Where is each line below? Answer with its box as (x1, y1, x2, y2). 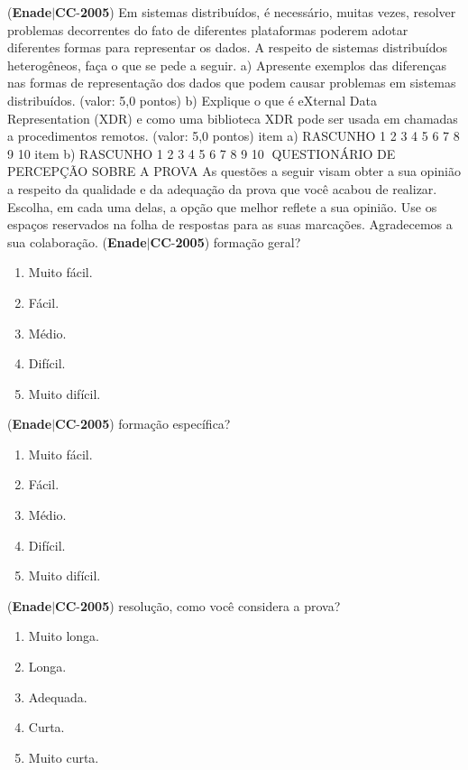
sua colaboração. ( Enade (7, 232, 147, 251)
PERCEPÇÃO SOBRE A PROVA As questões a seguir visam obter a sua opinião (7, 162, 461, 181)
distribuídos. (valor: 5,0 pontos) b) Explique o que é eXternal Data (7, 90, 377, 109)
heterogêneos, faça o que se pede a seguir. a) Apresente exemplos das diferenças (7, 55, 447, 74)
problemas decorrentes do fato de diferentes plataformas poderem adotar (7, 20, 408, 39)
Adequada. (28, 687, 87, 706)
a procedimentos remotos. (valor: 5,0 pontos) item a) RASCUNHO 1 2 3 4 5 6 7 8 (7, 126, 460, 145)
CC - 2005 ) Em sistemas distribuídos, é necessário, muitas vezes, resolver (55, 3, 456, 21)
